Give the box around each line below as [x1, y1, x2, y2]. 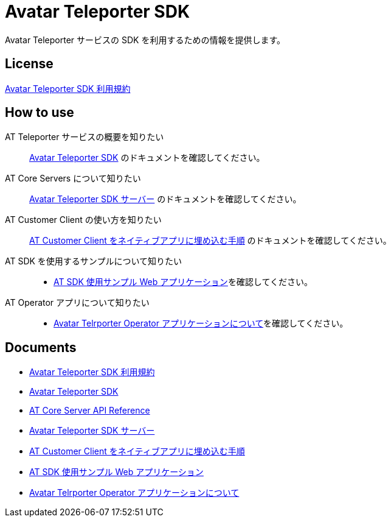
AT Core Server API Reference [29, 405, 150, 416]
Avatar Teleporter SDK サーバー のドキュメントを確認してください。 [29, 194, 302, 205]
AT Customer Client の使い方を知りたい [5, 214, 162, 225]
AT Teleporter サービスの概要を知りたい [5, 132, 164, 143]
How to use [5, 105, 74, 121]
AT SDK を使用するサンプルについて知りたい [5, 256, 182, 267]
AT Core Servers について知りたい [5, 173, 141, 184]
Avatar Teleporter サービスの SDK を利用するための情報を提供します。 [5, 34, 285, 45]
